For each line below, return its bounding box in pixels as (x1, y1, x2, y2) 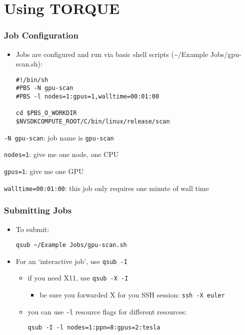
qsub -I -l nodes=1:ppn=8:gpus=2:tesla (27, 324, 160, 331)
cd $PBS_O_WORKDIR (15, 109, 77, 117)
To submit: (15, 223, 49, 234)
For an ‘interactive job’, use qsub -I (15, 255, 127, 266)
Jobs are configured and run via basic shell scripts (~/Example (15, 48, 208, 59)
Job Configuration (4, 29, 78, 41)
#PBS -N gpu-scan (15, 84, 73, 92)
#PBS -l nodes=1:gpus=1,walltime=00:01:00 (15, 93, 159, 100)
